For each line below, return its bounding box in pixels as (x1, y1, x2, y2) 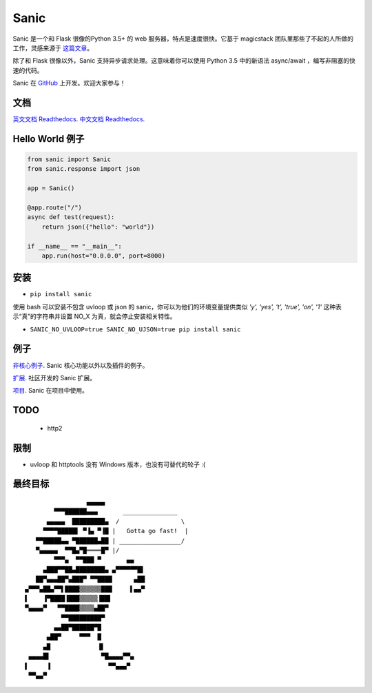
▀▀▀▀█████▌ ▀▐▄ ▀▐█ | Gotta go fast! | (43, 527, 189, 535)
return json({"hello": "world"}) (41, 223, 155, 231)
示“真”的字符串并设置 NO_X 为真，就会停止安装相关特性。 (12, 312, 176, 320)
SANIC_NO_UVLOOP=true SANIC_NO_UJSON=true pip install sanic (30, 325, 241, 333)
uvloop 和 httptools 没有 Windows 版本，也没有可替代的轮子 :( (30, 460, 206, 468)
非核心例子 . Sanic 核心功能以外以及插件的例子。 (12, 361, 149, 369)
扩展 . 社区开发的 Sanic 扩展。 (12, 373, 96, 382)
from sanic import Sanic (27, 156, 112, 163)
